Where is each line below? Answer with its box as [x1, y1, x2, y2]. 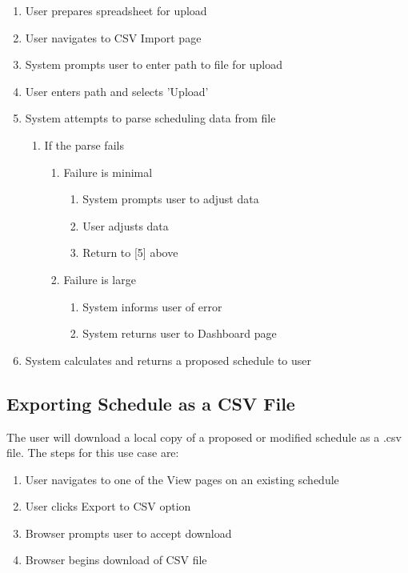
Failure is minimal [63, 163, 153, 180]
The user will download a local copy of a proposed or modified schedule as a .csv [6, 428, 402, 445]
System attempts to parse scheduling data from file [25, 110, 276, 126]
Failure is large [63, 270, 136, 287]
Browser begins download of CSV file [25, 551, 207, 568]
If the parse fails [44, 136, 124, 153]
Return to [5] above [82, 244, 178, 261]
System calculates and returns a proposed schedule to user [25, 351, 312, 368]
